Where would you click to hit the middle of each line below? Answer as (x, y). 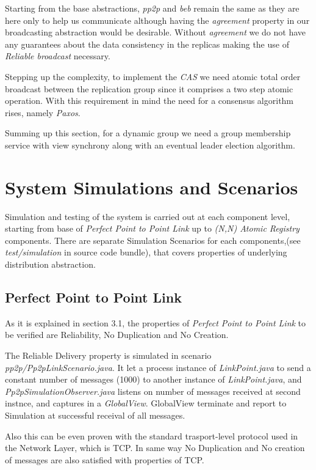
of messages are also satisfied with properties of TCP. (105, 459)
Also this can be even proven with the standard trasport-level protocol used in (152, 435)
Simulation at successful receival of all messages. (95, 415)
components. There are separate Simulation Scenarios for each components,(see (153, 240)
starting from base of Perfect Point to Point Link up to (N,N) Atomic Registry (152, 228)
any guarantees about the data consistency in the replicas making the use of (147, 44)
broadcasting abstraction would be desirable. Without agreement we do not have (156, 32)
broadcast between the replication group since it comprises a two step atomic (149, 88)
